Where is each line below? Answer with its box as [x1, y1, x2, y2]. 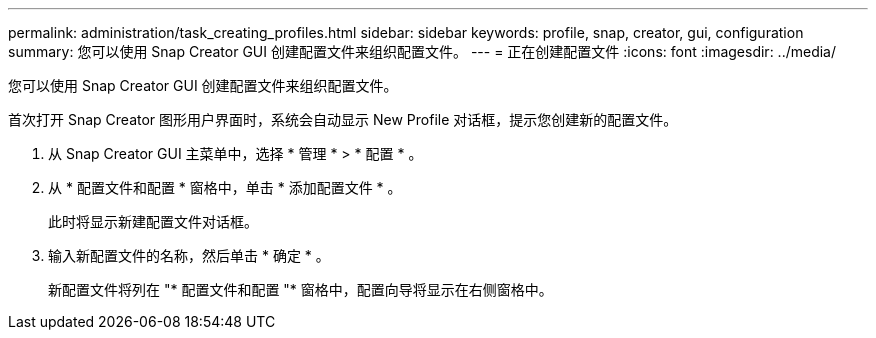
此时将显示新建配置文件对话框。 [48, 213, 258, 230]
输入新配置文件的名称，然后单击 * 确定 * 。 [48, 247, 330, 264]
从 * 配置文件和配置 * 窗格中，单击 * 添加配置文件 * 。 [48, 179, 402, 196]
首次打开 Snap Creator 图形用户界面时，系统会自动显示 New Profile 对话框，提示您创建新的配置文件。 [8, 111, 678, 128]
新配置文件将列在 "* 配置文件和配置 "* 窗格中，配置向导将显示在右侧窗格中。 [48, 281, 553, 298]
